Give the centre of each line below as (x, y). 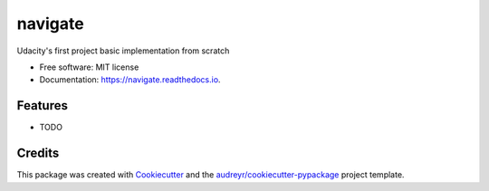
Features (42, 105)
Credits (38, 153)
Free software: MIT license (89, 67)
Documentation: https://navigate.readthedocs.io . (130, 80)
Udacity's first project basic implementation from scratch (123, 51)
